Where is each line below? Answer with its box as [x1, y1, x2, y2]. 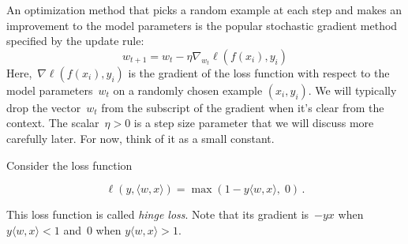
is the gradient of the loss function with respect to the [128, 64, 390, 81]
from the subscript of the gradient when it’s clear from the [101, 99, 384, 115]
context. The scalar [6, 114, 99, 131]
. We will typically [308, 81, 397, 98]
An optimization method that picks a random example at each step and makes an [6, 2, 402, 17]
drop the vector [6, 99, 81, 115]
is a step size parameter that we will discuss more [133, 114, 374, 131]
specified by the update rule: [6, 32, 144, 49]
